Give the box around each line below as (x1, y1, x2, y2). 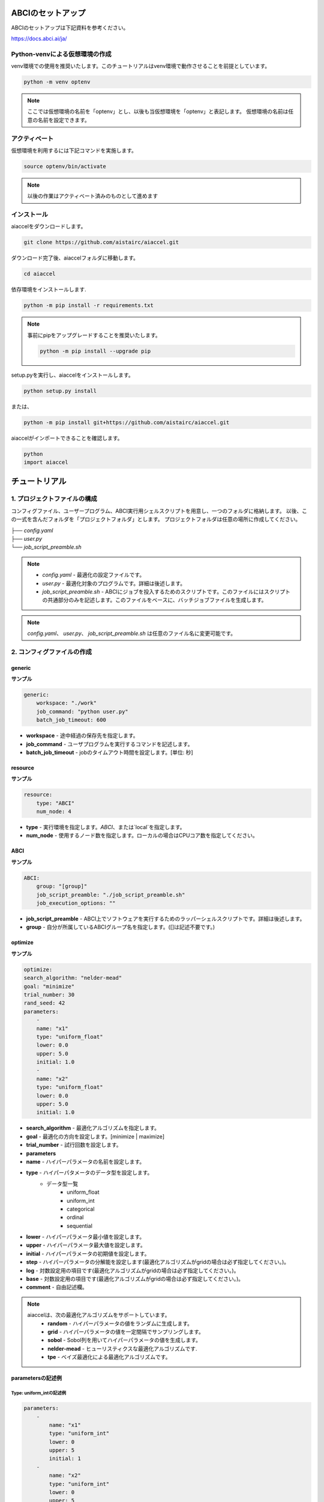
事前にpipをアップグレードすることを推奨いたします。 (27, 331, 161, 339)
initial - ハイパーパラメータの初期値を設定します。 (26, 1250, 150, 1257)
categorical (67, 1205, 95, 1212)
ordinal (67, 1214, 84, 1221)
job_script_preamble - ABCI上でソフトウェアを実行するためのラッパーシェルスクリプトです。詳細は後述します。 (26, 915, 305, 922)
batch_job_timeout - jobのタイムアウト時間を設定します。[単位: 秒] (26, 749, 193, 756)
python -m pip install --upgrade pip (40, 347, 151, 354)
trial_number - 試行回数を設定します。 (26, 1142, 122, 1149)
